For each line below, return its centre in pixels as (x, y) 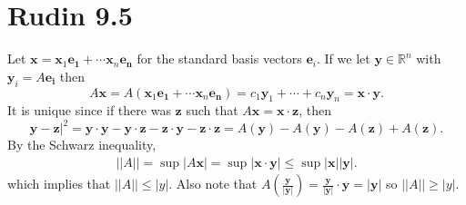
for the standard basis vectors (219, 59)
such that (212, 110)
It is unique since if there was (89, 110)
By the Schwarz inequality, (82, 145)
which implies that (59, 184)
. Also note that (213, 184)
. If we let (344, 59)
